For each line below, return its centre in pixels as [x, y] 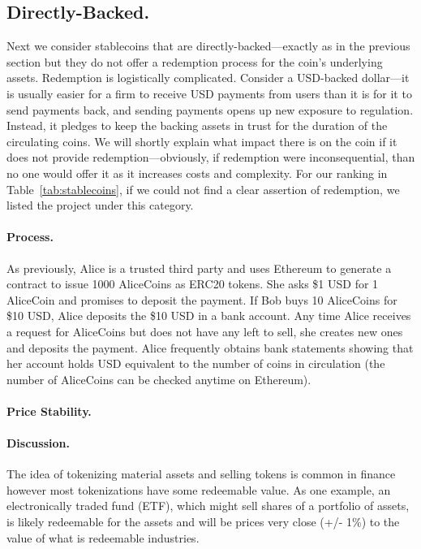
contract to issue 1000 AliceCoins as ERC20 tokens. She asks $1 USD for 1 [193, 284]
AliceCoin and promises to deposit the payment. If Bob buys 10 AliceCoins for [202, 299]
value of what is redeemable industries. [103, 537]
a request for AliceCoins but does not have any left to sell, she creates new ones [205, 331]
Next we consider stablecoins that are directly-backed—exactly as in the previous [208, 46]
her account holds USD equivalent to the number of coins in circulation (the [196, 363]
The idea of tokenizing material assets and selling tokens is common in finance [201, 474]
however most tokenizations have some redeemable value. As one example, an [199, 489]
